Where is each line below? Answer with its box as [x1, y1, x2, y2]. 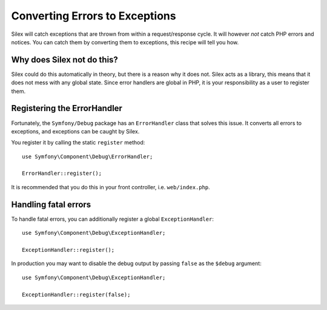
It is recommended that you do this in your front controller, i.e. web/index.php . [11, 183, 210, 190]
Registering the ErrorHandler [11, 103, 122, 113]
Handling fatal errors [11, 199, 91, 209]
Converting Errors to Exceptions [11, 9, 176, 22]
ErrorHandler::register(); [22, 170, 102, 177]
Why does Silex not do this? [11, 55, 118, 65]
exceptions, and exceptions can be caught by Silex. [11, 127, 140, 135]
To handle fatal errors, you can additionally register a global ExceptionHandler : [11, 215, 214, 223]
